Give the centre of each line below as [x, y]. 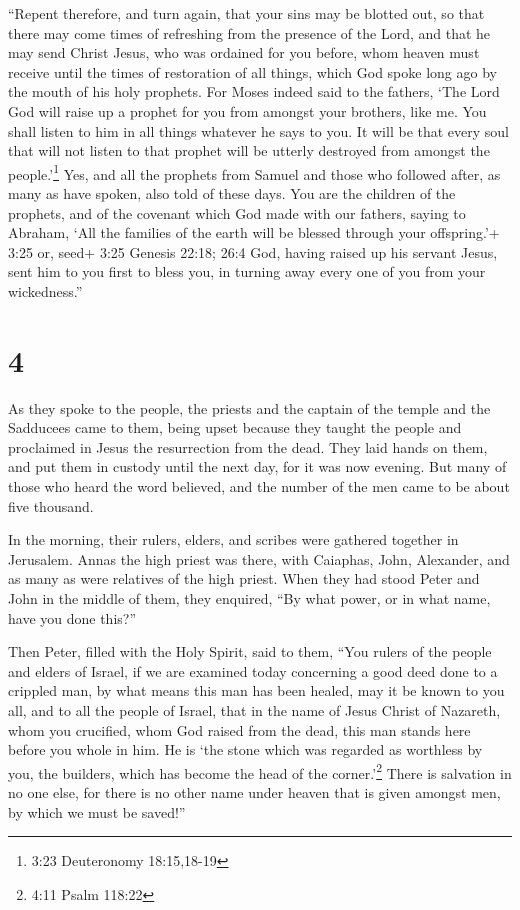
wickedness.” [45, 290]
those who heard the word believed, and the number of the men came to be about [259, 486]
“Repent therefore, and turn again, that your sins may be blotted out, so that [246, 13]
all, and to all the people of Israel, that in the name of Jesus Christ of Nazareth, [254, 710]
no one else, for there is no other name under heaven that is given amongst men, [254, 792]
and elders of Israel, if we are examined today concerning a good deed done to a [253, 670]
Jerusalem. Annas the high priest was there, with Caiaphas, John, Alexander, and [259, 558]
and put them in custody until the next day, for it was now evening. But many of [257, 466]
